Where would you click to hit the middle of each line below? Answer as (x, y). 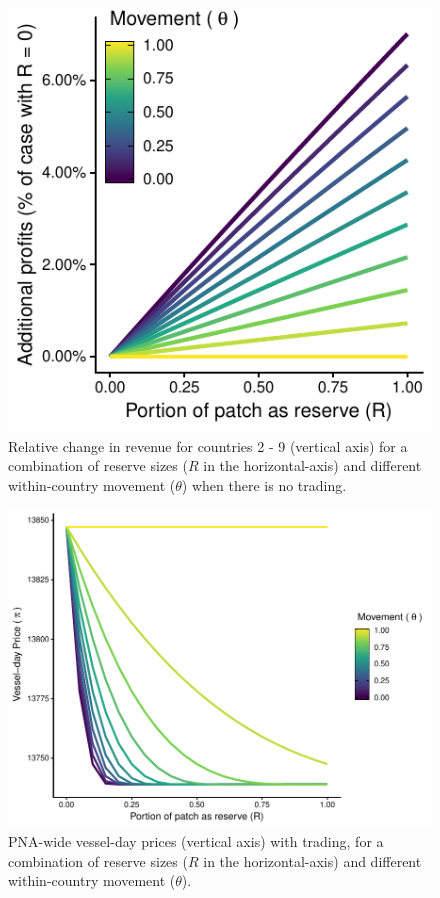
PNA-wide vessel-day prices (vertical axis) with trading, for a (196, 840)
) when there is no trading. (264, 484)
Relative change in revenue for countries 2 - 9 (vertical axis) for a (208, 445)
